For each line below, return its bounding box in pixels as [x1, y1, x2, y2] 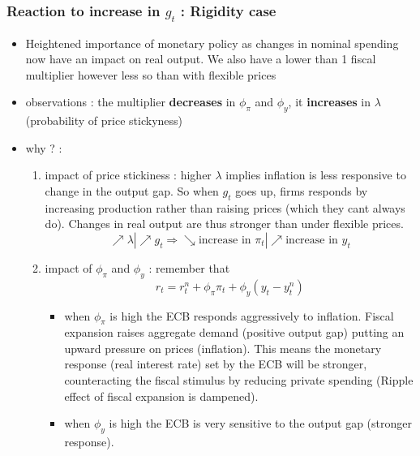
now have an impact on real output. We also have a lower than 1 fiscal [25, 50, 376, 67]
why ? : [25, 139, 62, 156]
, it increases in [288, 93, 371, 110]
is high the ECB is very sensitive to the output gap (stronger [109, 415, 413, 432]
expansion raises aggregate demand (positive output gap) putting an [64, 324, 405, 341]
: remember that [148, 259, 230, 276]
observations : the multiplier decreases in [25, 93, 236, 110]
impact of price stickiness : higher [45, 166, 212, 183]
